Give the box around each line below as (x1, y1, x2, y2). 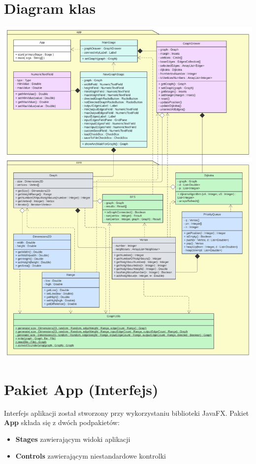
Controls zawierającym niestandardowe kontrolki (15, 450, 166, 461)
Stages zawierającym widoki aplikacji (15, 434, 130, 444)
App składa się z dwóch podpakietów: (4, 417, 120, 428)
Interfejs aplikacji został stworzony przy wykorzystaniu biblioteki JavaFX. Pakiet (4, 407, 249, 418)
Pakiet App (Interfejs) (4, 379, 159, 399)
